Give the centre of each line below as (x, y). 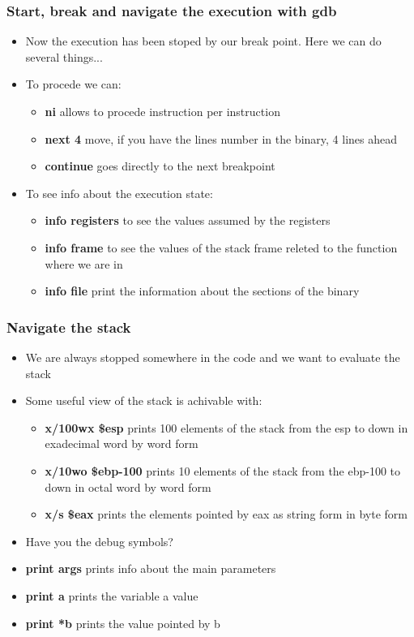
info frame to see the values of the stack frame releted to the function (221, 247)
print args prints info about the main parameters (151, 568)
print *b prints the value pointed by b (123, 623)
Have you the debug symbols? (99, 541)
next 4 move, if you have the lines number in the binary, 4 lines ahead (221, 138)
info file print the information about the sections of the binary (202, 291)
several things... (64, 56)
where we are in (84, 263)
